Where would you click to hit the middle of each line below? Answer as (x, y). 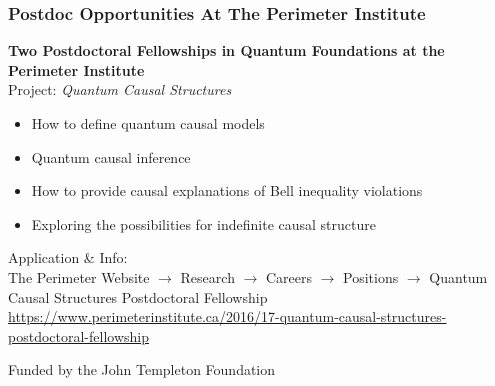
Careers (289, 276)
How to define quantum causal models (148, 123)
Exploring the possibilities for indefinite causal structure (203, 223)
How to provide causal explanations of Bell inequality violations (227, 190)
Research (207, 276)
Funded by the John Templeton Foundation (142, 369)
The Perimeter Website (79, 276)
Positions (371, 276)
